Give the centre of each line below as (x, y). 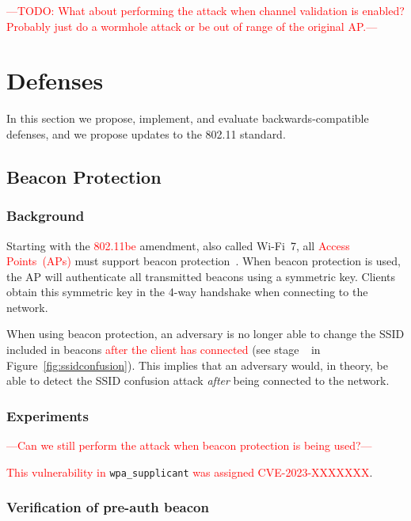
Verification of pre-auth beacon (108, 507)
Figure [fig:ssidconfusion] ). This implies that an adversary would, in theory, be (197, 365)
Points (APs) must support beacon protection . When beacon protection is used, (204, 261)
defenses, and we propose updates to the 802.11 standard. (146, 133)
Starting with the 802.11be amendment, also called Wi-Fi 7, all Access (178, 245)
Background (46, 216)
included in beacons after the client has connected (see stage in (164, 350)
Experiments (48, 415)
